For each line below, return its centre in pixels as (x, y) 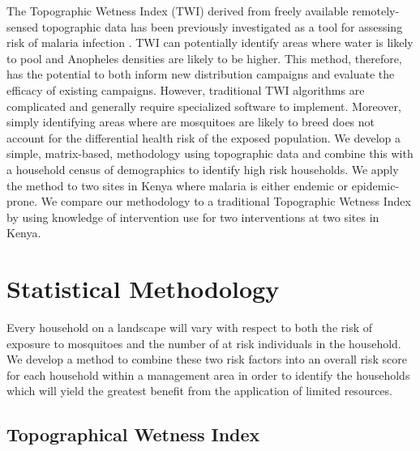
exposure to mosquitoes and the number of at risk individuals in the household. (204, 343)
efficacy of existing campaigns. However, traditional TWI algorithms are (186, 89)
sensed (23, 26)
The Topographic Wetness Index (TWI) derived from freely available (178, 11)
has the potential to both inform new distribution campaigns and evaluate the (201, 74)
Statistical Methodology (143, 289)
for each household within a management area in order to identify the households (208, 374)
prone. (22, 201)
